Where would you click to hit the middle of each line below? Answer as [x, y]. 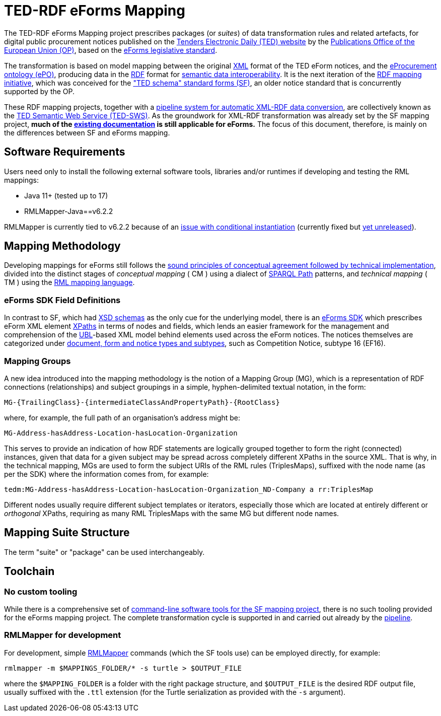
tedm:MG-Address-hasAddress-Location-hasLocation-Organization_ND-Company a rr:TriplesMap [189, 489]
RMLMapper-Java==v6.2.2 [69, 211]
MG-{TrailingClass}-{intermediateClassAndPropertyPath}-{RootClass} [142, 402]
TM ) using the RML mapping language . [69, 282]
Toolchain [29, 571]
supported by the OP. [40, 91]
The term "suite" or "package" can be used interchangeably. [104, 552]
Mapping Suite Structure [67, 533]
